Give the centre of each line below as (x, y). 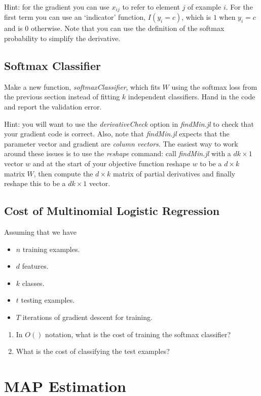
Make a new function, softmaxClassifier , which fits (82, 86)
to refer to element (151, 7)
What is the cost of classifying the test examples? (93, 351)
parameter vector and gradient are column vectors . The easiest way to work (121, 143)
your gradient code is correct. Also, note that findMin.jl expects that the (117, 134)
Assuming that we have (40, 231)
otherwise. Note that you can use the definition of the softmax (127, 28)
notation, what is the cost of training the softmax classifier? (138, 334)
